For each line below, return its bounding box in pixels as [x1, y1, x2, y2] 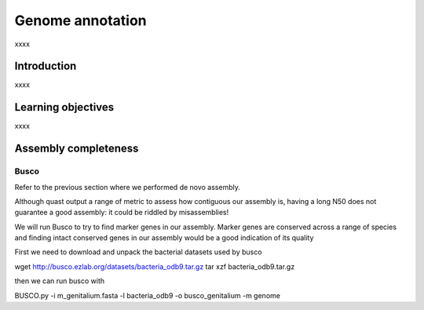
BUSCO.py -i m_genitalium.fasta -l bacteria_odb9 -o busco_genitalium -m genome [14, 290, 280, 300]
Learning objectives [14, 100, 115, 114]
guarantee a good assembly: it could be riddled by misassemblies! [14, 208, 229, 217]
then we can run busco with [14, 276, 105, 286]
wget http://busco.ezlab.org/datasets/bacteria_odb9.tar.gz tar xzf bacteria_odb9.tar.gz [14, 261, 295, 271]
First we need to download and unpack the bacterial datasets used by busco [14, 247, 262, 257]
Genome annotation [14, 12, 147, 29]
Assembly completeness [14, 142, 139, 155]
